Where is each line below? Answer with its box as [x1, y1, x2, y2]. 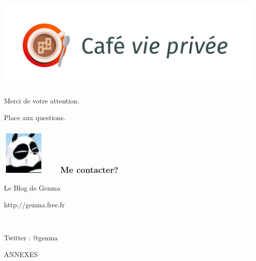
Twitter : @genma [4, 232, 58, 243]
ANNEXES [4, 249, 38, 259]
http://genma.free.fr [4, 199, 65, 209]
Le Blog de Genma [4, 183, 61, 193]
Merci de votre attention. [4, 95, 80, 105]
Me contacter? [60, 163, 119, 176]
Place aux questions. [4, 112, 65, 122]
